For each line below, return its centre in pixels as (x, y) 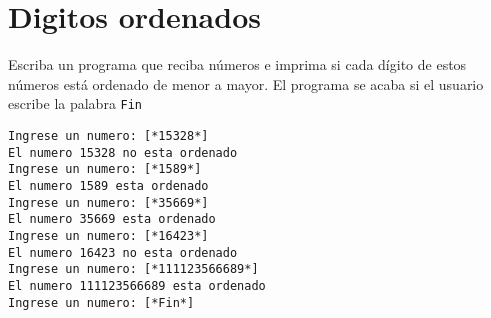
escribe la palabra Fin (75, 103)
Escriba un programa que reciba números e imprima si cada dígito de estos (237, 64)
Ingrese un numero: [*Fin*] (101, 302)
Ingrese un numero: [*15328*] (108, 135)
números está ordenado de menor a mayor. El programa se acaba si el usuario (246, 83)
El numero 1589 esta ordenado (108, 185)
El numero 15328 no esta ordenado (123, 152)
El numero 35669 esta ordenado (112, 219)
